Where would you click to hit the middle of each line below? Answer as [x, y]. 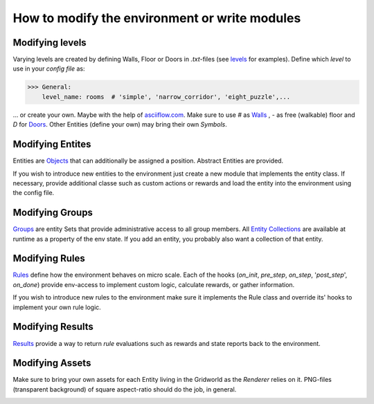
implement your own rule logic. [57, 307]
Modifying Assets [52, 363]
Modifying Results [53, 327]
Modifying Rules [49, 258]
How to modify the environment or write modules [157, 18]
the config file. [34, 193]
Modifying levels [50, 43]
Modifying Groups [53, 213]
